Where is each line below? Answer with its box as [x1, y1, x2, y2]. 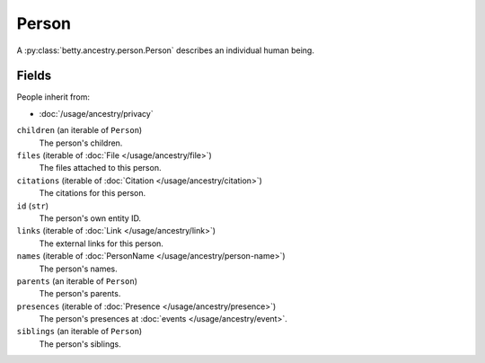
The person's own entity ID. [39, 212, 142, 224]
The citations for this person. [39, 188, 146, 199]
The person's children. [39, 137, 123, 148]
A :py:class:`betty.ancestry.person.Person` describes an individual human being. [16, 45, 314, 56]
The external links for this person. [39, 238, 163, 249]
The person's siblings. [39, 338, 121, 350]
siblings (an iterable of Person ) [16, 326, 143, 337]
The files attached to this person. [39, 163, 162, 173]
